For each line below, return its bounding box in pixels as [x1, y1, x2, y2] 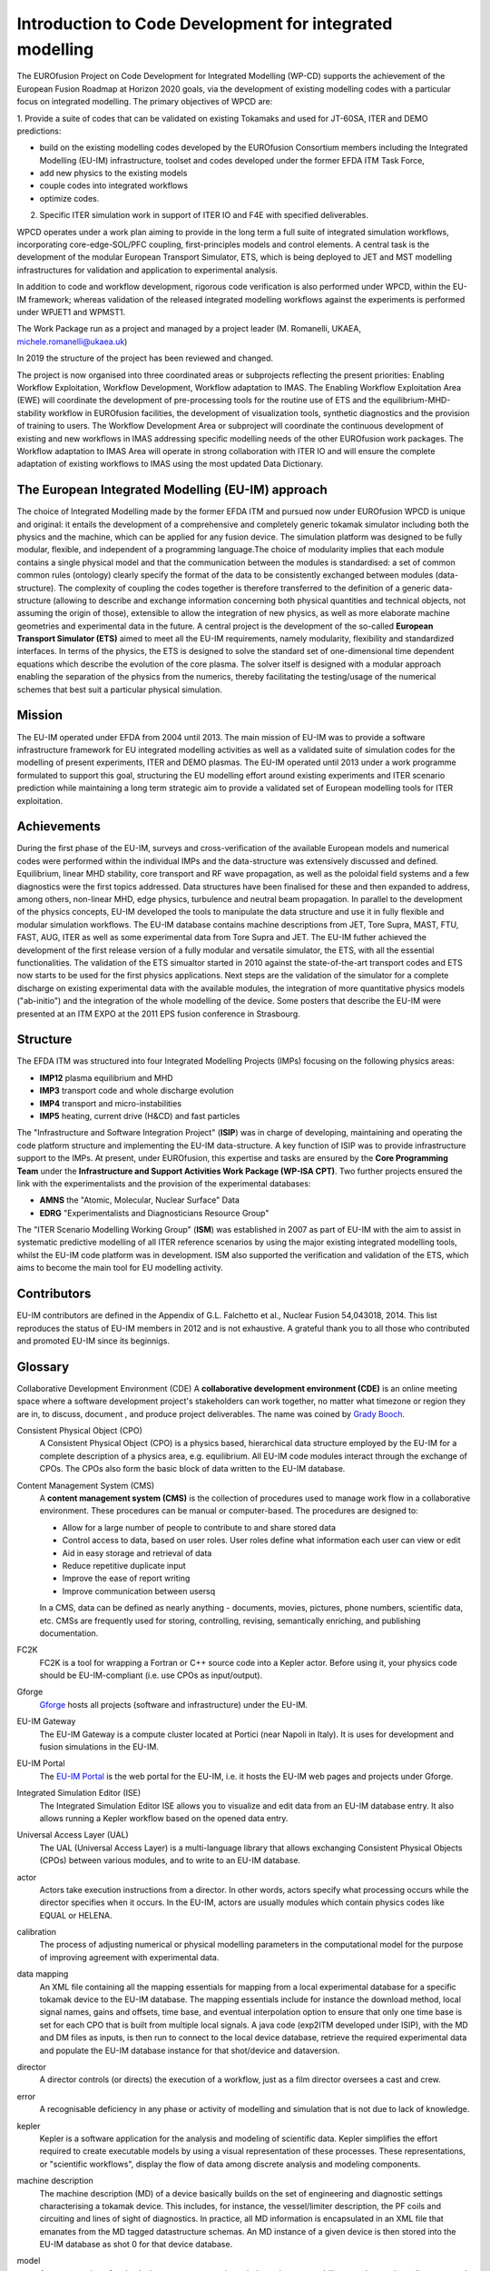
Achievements [16, 818, 102, 835]
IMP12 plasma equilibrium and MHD [39, 1072, 173, 1083]
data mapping [16, 1969, 69, 1979]
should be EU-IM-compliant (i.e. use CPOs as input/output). [39, 1670, 263, 1681]
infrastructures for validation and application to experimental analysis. [16, 264, 279, 275]
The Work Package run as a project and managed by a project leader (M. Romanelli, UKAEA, [16, 323, 362, 334]
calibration [16, 1927, 57, 1938]
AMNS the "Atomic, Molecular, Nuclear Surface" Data [39, 1195, 240, 1205]
